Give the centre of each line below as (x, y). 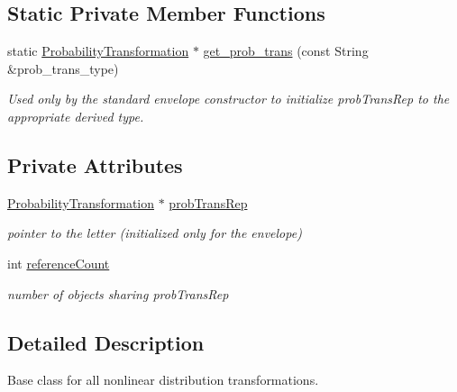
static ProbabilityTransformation (98, 51)
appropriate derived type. (76, 116)
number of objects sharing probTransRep (118, 293)
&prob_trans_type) (63, 68)
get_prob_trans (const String (286, 51)
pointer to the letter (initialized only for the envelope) (155, 233)
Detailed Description (106, 342)
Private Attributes (95, 164)
